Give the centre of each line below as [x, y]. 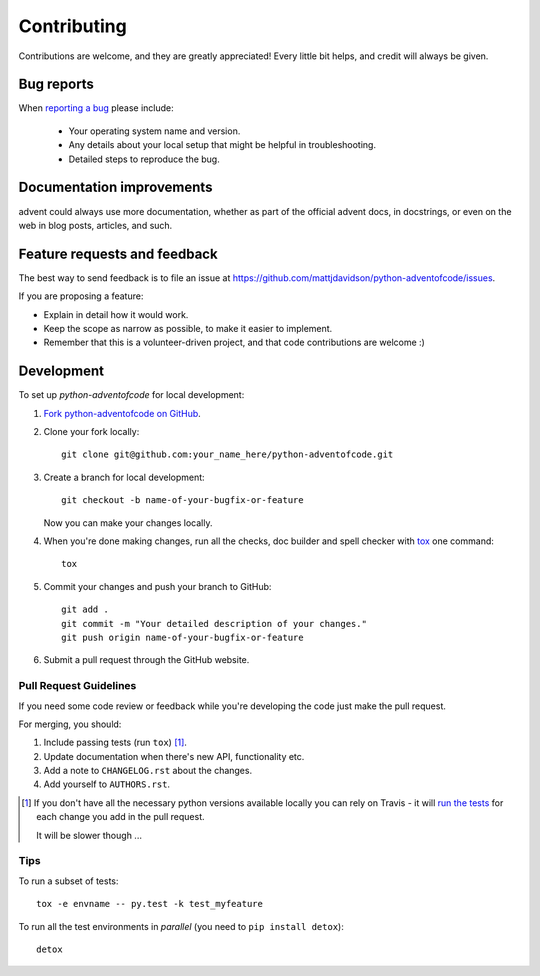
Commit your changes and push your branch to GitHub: [157, 586]
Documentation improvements [115, 187]
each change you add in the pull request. [120, 817]
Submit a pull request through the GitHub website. [146, 660]
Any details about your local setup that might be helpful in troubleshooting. [222, 145]
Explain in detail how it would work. [116, 314]
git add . [85, 609]
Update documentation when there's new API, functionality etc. [174, 756]
